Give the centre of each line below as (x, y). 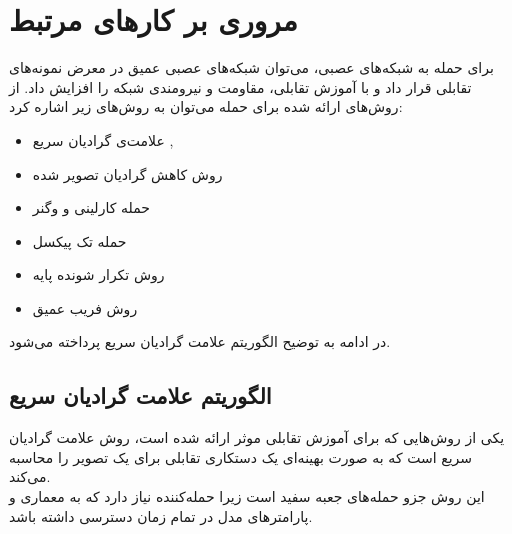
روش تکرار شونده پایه (98, 274)
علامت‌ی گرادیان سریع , (103, 139)
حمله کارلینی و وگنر (91, 207)
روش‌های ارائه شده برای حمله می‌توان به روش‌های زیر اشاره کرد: (206, 106)
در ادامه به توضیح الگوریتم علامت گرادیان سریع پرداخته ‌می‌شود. (200, 341)
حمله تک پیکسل (79, 240)
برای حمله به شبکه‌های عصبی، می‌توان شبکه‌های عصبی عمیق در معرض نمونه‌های (251, 67)
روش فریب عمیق (85, 307)
